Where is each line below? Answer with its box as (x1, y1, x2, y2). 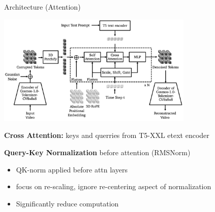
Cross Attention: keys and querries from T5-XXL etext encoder (4, 130, 209, 140)
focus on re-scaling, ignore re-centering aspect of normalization (16, 181, 211, 192)
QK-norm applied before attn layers (16, 164, 128, 174)
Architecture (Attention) (4, 2, 81, 12)
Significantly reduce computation (16, 198, 119, 208)
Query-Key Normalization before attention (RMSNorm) (4, 147, 191, 157)
